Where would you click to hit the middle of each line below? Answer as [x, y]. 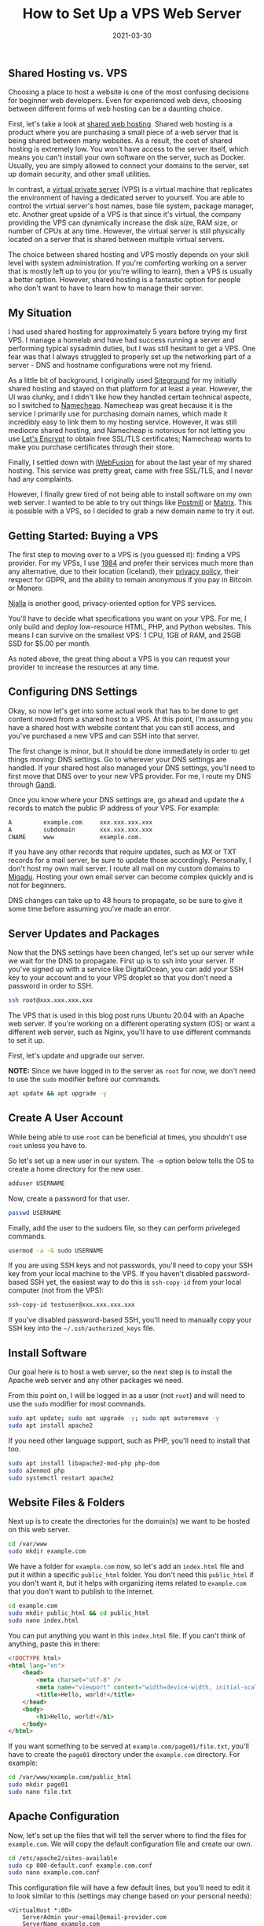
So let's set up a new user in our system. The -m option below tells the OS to [131, 1161]
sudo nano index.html [44, 1620]
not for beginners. [37, 886]
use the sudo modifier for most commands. [77, 1404]
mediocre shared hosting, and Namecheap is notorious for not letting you [127, 431]
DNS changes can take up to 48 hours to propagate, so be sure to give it [125, 901]
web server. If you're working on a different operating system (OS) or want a [132, 1024]
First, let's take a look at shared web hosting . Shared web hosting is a [121, 124]
